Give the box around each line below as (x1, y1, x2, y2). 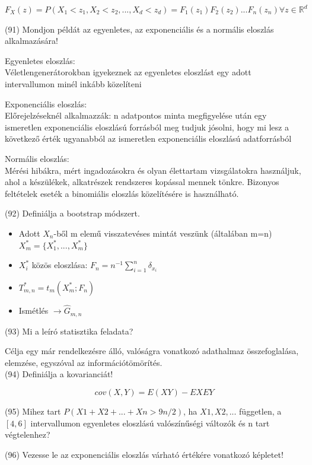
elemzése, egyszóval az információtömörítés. (5, 356, 163, 368)
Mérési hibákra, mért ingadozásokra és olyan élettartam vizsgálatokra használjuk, (5, 164, 301, 176)
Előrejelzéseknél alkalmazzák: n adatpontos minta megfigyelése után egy (5, 109, 267, 122)
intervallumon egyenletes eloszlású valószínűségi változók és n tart (30, 416, 270, 429)
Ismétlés (18, 304, 49, 317)
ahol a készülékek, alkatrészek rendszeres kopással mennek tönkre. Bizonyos (5, 176, 279, 188)
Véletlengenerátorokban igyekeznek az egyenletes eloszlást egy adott (5, 66, 251, 78)
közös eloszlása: (31, 259, 88, 271)
